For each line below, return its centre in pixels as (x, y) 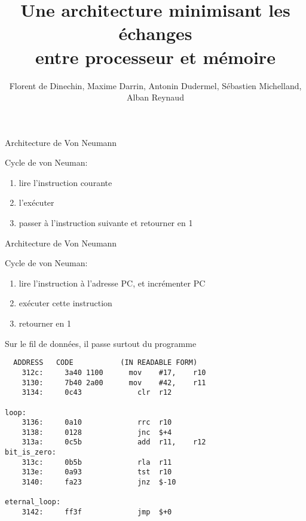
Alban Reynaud (155, 97)
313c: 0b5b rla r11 (97, 462)
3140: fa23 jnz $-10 (99, 482)
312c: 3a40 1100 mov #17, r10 (114, 372)
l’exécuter (36, 202)
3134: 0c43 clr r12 (97, 393)
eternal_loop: (33, 502)
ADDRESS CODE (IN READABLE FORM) (105, 363)
